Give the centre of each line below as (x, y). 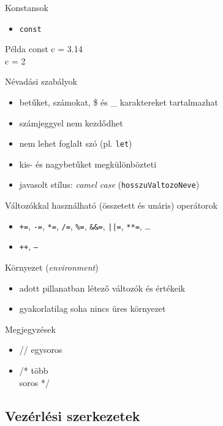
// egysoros (41, 350)
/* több (34, 370)
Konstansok (27, 7)
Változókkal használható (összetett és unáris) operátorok (111, 205)
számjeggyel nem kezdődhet (71, 122)
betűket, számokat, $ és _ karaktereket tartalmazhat (119, 102)
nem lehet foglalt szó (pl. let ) (76, 143)
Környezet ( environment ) (52, 267)
